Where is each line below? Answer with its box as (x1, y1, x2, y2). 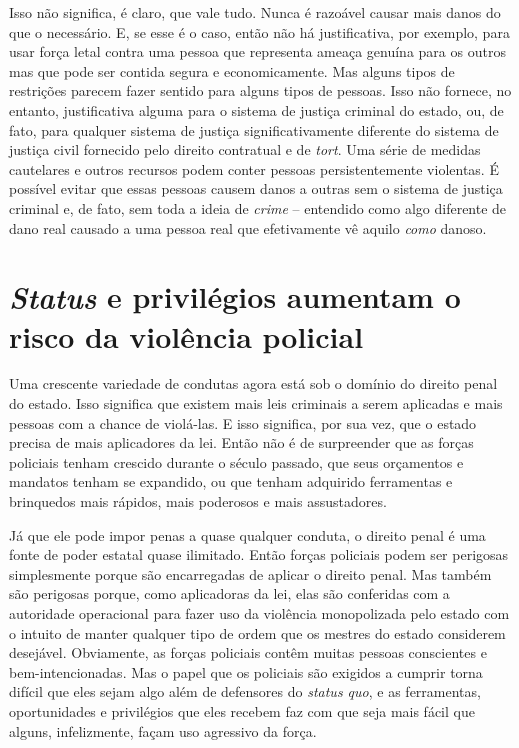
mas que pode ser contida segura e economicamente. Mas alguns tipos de (9, 60, 455, 81)
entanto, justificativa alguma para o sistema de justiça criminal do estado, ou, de (9, 99, 504, 120)
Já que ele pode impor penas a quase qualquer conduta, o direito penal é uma (9, 524, 486, 545)
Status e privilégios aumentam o (9, 276, 461, 318)
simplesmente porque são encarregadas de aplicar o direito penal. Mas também (9, 563, 492, 584)
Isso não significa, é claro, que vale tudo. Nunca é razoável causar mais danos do (9, 2, 501, 22)
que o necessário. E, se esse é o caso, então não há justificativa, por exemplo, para (9, 21, 510, 42)
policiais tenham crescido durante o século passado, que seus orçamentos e (9, 451, 464, 472)
